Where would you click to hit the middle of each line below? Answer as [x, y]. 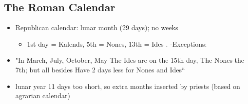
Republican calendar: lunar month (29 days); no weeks [97, 27]
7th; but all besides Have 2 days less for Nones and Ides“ [100, 69]
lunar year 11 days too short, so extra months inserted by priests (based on [128, 86]
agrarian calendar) [43, 95]
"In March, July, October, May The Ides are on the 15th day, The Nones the [130, 60]
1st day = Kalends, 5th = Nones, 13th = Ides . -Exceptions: [117, 43]
